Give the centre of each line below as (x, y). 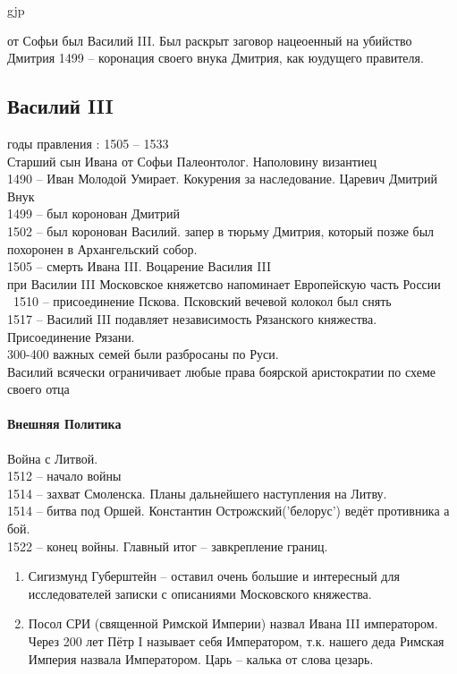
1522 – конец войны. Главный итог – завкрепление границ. (168, 546)
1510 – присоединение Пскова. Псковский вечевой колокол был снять (202, 301)
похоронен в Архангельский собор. (102, 248)
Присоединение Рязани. (71, 336)
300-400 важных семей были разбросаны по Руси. (143, 354)
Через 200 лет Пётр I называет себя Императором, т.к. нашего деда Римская (236, 641)
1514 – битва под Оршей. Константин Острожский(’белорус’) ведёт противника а (228, 511)
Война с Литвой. (53, 458)
